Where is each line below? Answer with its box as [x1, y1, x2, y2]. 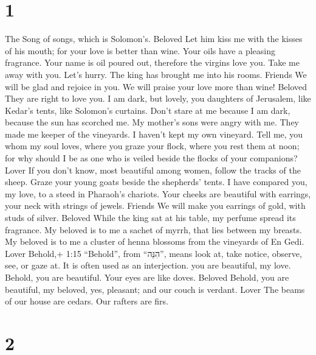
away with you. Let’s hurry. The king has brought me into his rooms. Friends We [5, 68, 307, 80]
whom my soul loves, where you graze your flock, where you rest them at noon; [5, 139, 300, 152]
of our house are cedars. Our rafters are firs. [5, 295, 168, 308]
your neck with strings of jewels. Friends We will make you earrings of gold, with [5, 199, 306, 212]
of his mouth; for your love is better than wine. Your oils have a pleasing [5, 44, 275, 57]
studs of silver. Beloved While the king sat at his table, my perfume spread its [5, 211, 296, 224]
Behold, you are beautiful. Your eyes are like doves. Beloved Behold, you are [5, 271, 289, 283]
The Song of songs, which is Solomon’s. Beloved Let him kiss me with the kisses [5, 32, 303, 45]
